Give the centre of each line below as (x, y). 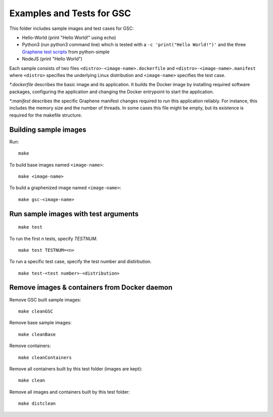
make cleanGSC (36, 311)
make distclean (37, 404)
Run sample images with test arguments (74, 214)
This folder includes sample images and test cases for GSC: (72, 28)
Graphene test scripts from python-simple (66, 52)
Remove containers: (30, 346)
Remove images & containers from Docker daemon (91, 288)
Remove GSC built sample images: (45, 299)
